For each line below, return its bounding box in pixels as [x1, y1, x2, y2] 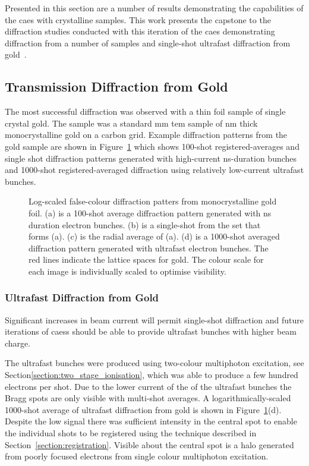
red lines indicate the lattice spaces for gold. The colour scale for [29, 253, 264, 266]
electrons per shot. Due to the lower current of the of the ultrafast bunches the [5, 380, 292, 392]
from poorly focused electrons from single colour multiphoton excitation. [5, 450, 269, 462]
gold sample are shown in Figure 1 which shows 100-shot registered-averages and [5, 140, 299, 152]
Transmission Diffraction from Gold [5, 77, 228, 96]
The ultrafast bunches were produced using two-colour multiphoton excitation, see [5, 357, 304, 369]
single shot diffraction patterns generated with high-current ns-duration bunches [5, 152, 297, 164]
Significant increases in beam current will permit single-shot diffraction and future [5, 313, 304, 326]
